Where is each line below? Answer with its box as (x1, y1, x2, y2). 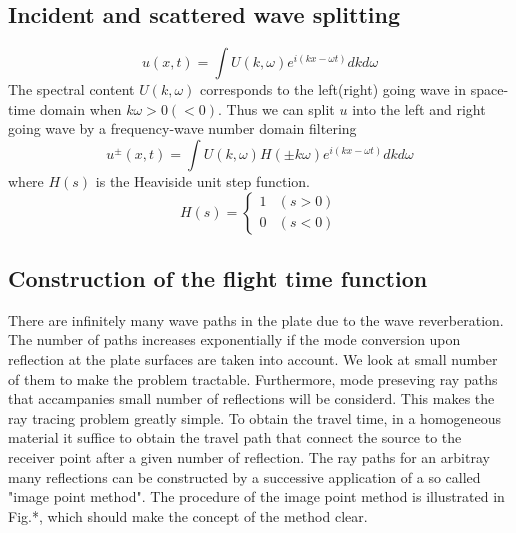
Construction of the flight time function (8, 262, 428, 293)
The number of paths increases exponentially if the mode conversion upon (8, 329, 461, 350)
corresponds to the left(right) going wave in (200, 79, 466, 100)
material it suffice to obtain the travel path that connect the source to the (8, 427, 462, 448)
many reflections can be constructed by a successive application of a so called (8, 466, 481, 487)
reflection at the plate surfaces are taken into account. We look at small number (8, 348, 498, 369)
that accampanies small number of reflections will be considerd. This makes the (8, 388, 495, 409)
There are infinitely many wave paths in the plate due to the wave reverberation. (8, 309, 504, 330)
